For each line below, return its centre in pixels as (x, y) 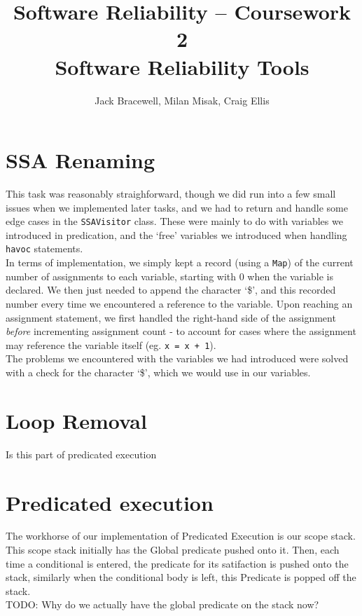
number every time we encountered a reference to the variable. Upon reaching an (179, 303)
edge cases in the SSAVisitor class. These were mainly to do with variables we (174, 221)
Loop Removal (76, 420)
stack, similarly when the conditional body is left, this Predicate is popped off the (181, 577)
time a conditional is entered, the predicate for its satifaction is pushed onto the (177, 563)
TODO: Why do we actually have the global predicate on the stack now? (162, 604)
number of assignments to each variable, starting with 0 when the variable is (169, 276)
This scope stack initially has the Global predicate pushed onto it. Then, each (173, 550)
